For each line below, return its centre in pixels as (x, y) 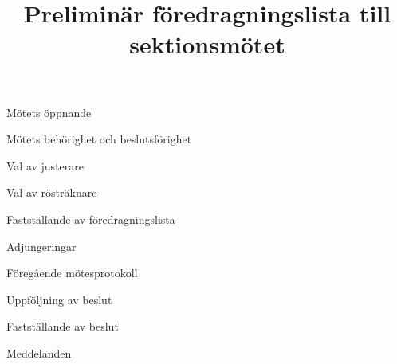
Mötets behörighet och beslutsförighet (99, 139)
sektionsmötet (207, 44)
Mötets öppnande (49, 112)
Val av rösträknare (52, 192)
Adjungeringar (41, 246)
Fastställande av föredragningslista (91, 219)
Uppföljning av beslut (59, 299)
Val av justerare (45, 165)
